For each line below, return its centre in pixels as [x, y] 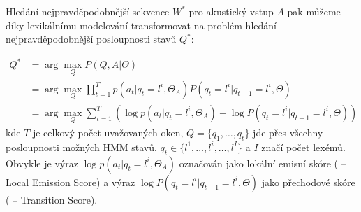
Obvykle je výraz [42, 163]
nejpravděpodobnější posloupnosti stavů [91, 39]
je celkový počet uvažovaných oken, [108, 133]
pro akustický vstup [231, 11]
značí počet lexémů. [303, 147]
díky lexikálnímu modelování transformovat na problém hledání [141, 25]
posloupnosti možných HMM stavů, [81, 147]
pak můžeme [314, 11]
